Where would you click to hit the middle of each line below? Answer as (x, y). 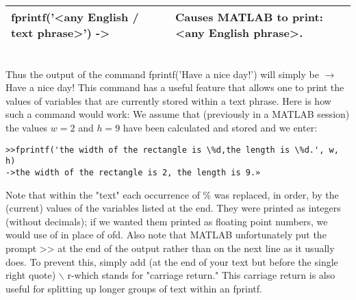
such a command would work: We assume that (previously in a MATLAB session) (178, 114)
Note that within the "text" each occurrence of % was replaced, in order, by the (172, 194)
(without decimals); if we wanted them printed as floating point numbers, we (167, 221)
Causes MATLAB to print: (249, 17)
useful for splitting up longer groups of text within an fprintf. (134, 288)
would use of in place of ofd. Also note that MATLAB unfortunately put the (166, 235)
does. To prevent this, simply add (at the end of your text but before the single (172, 261)
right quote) (31, 275)
